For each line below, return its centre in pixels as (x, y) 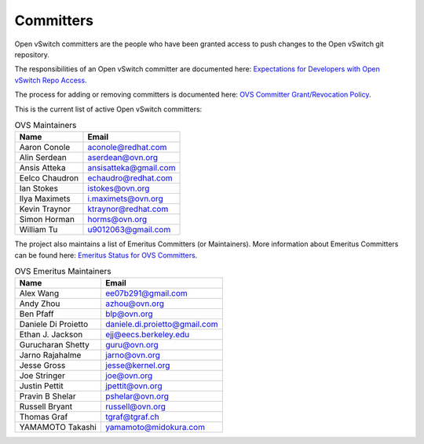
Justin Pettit (41, 386)
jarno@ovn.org (133, 355)
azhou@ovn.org (135, 304)
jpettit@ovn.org (133, 386)
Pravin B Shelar (48, 396)
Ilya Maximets (45, 198)
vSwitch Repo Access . (51, 80)
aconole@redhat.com (127, 147)
